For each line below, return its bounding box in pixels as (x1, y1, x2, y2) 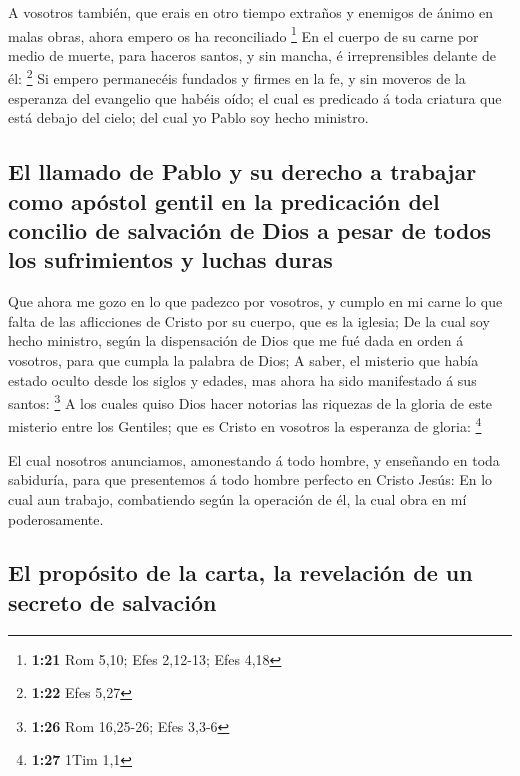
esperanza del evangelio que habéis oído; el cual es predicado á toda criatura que (8, 87, 502, 108)
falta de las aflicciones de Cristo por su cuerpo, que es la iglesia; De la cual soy (8, 310, 490, 331)
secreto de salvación (8, 586, 217, 617)
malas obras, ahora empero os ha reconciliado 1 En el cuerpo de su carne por (8, 22, 479, 46)
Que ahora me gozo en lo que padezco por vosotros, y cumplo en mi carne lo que (8, 291, 503, 312)
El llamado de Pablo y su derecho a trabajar (8, 156, 477, 187)
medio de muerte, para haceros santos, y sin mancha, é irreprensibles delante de (8, 44, 496, 65)
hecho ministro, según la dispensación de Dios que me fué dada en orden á (8, 330, 464, 351)
